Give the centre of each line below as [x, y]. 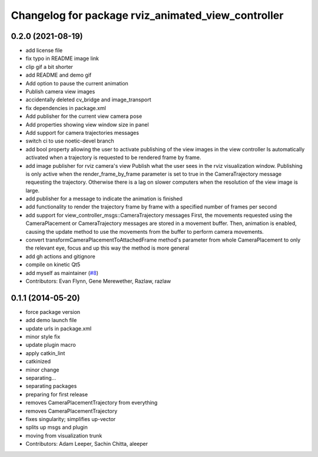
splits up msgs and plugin [57, 428]
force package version [53, 312]
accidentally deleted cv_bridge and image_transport [88, 100]
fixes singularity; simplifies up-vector [71, 419]
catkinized [38, 362]
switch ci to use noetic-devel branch [70, 141]
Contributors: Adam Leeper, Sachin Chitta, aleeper [87, 444]
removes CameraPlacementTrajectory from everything [92, 403]
